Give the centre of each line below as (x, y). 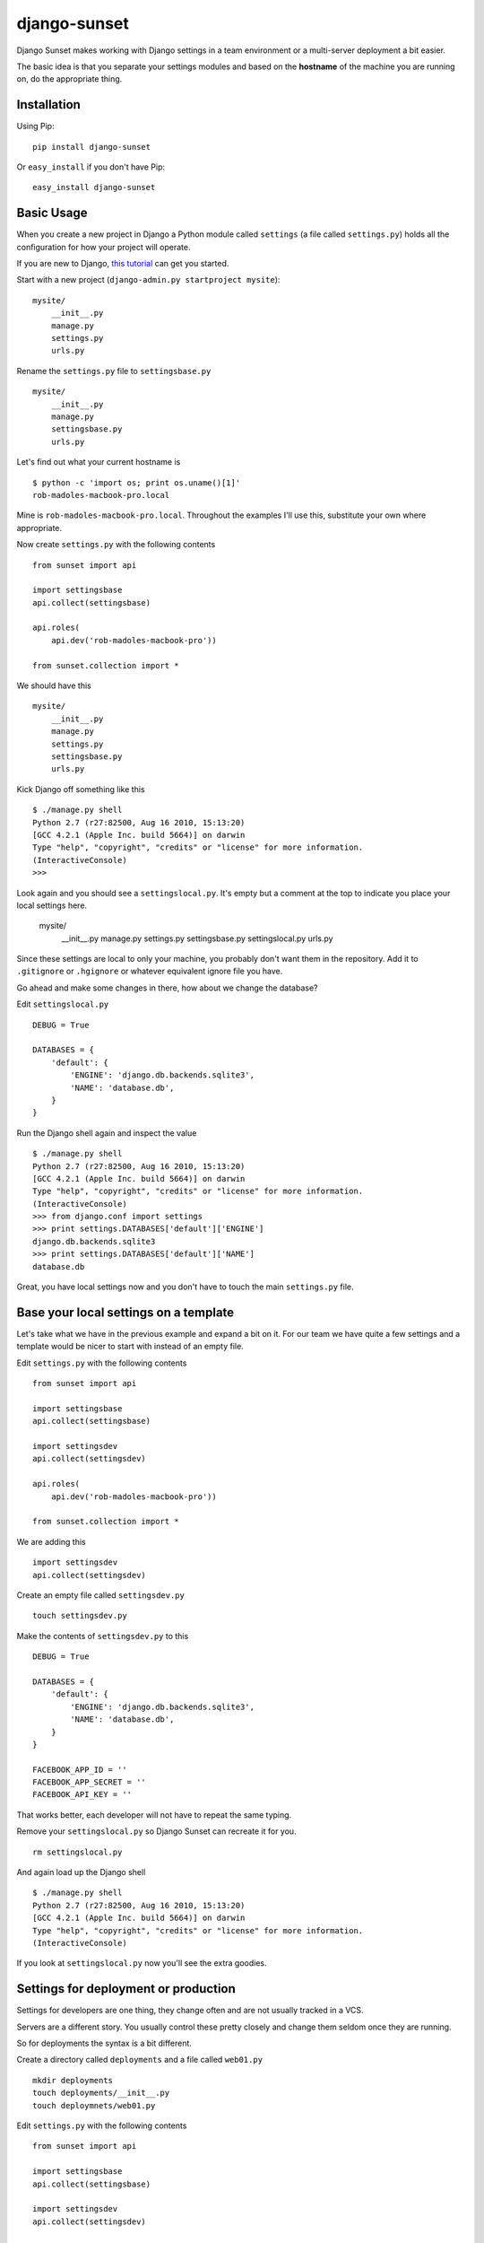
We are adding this (52, 1541)
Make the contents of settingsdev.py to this (103, 1636)
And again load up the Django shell (81, 1872)
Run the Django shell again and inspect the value (107, 1133)
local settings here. (52, 905)
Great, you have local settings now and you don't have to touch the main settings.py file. (185, 1287)
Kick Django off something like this (81, 789)
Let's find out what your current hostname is (99, 462)
